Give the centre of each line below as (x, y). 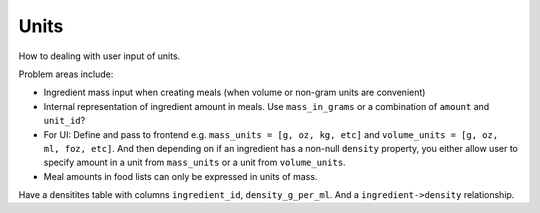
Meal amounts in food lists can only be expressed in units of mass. (180, 176)
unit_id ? (64, 121)
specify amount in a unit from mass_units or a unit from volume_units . (194, 162)
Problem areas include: (66, 74)
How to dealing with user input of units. (99, 56)
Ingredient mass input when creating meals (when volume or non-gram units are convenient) (234, 92)
